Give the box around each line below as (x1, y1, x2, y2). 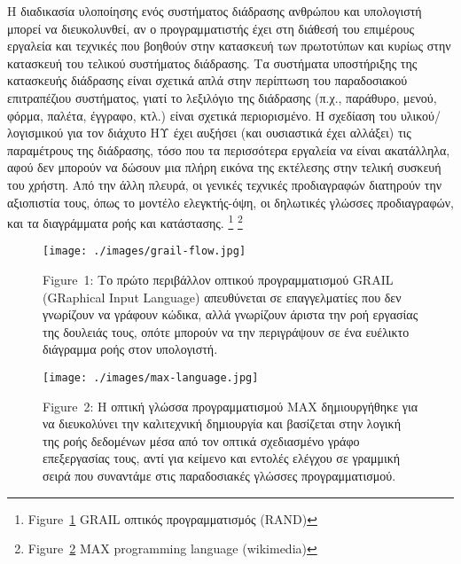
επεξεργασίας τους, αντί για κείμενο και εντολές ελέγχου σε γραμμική (43, 449, 401, 467)
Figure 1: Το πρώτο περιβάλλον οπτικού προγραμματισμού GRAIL (43, 270, 394, 289)
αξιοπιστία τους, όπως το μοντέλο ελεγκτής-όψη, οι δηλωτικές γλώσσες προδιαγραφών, (7, 192, 454, 211)
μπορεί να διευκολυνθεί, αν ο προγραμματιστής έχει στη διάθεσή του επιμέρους (7, 19, 414, 37)
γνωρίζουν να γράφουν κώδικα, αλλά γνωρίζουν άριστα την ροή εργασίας (43, 305, 418, 324)
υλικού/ (400, 106, 441, 124)
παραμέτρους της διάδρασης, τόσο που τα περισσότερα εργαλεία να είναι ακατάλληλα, (7, 140, 450, 159)
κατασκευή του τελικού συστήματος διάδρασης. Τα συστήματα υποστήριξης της (7, 53, 418, 72)
